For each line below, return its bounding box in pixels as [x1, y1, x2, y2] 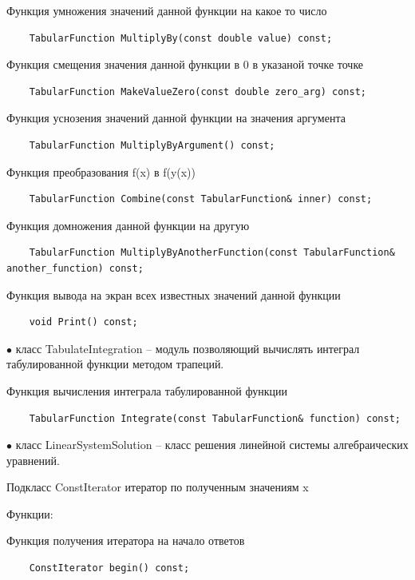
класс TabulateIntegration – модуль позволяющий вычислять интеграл [15, 340, 360, 356]
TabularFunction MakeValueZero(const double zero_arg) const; [29, 85, 367, 97]
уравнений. [6, 451, 60, 468]
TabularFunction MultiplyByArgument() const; [29, 139, 275, 151]
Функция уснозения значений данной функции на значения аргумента [6, 109, 346, 126]
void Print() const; [29, 316, 138, 328]
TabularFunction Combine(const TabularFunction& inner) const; [29, 193, 373, 205]
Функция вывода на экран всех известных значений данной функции [6, 286, 341, 303]
